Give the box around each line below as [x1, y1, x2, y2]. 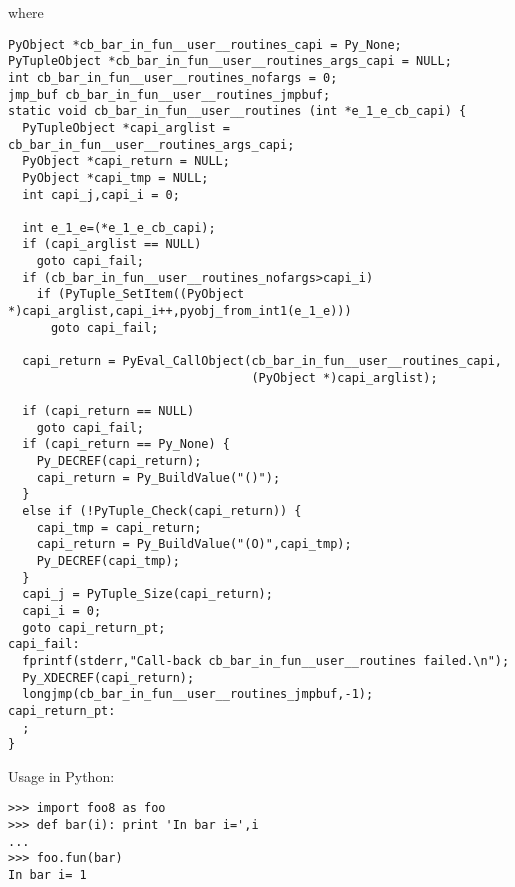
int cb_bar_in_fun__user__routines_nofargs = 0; [8, 70, 338, 85]
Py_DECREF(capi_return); [36, 454, 202, 468]
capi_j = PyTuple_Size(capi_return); [22, 587, 273, 602]
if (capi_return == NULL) [22, 404, 195, 419]
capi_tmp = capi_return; [36, 520, 202, 535]
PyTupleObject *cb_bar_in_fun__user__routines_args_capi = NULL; [8, 54, 452, 69]
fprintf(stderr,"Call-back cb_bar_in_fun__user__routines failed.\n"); [22, 653, 510, 668]
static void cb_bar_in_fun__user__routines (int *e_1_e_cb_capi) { [8, 104, 467, 119]
